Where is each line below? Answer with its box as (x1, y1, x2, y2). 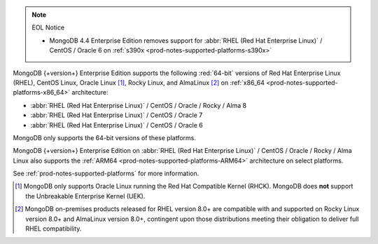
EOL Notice (31, 23, 65, 32)
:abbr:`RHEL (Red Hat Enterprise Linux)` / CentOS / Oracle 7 (30, 111, 203, 119)
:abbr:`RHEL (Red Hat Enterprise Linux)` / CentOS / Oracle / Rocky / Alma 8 (30, 101, 247, 109)
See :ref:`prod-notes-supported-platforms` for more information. (13, 169, 199, 178)
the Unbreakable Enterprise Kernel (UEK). (25, 191, 146, 200)
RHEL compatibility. (25, 224, 82, 233)
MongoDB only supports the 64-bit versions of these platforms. (13, 133, 196, 142)
